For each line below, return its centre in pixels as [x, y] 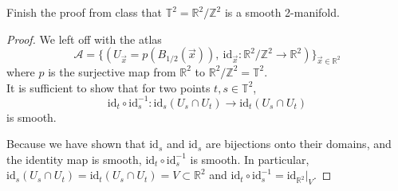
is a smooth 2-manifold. [282, 12]
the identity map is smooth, [74, 159]
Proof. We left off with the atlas [84, 39]
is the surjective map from [112, 71]
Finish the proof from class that [84, 12]
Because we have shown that [76, 144]
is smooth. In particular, [250, 159]
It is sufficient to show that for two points [108, 87]
